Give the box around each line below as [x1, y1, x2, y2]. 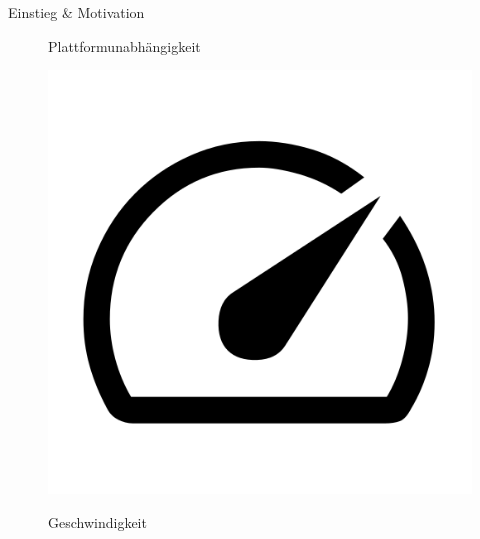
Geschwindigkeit [48, 511, 147, 532]
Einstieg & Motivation [8, 2, 145, 22]
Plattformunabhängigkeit [48, 35, 201, 56]
